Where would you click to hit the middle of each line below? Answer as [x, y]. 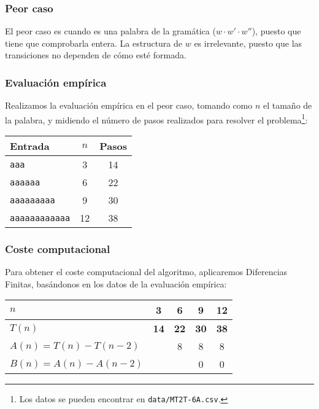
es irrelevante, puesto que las [248, 43]
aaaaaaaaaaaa [40, 218]
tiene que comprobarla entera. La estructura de [94, 43]
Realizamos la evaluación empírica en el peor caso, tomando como [129, 105]
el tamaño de [287, 105]
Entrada [30, 146]
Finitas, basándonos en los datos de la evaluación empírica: [116, 283]
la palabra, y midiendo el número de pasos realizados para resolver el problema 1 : [156, 119]
